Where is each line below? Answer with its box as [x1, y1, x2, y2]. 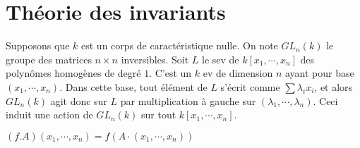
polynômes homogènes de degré [6, 66, 141, 80]
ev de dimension [203, 66, 273, 80]
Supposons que [6, 38, 70, 53]
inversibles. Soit [121, 51, 189, 66]
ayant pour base [284, 66, 354, 80]
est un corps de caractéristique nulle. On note [81, 38, 278, 53]
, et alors [314, 79, 353, 94]
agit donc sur [50, 93, 107, 108]
